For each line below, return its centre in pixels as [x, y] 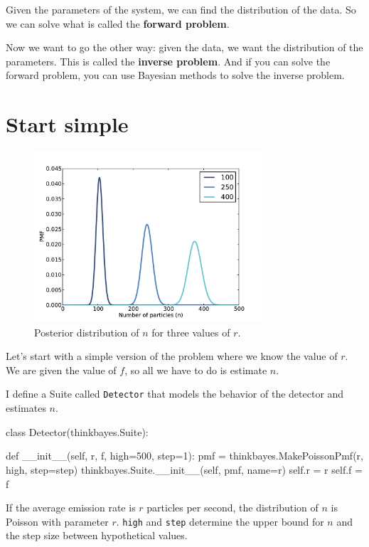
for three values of [191, 332]
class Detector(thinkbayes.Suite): [77, 431]
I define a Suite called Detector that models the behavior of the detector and [175, 394]
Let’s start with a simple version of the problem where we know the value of [172, 356]
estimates [26, 408]
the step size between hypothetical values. [97, 535]
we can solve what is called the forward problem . [118, 23]
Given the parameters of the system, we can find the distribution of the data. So [181, 9]
